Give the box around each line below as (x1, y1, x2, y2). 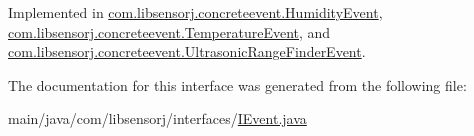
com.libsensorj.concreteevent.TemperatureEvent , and (8, 21, 331, 42)
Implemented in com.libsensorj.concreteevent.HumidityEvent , (8, 2, 383, 22)
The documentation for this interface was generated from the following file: (8, 74, 467, 95)
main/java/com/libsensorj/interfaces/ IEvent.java (8, 108, 307, 129)
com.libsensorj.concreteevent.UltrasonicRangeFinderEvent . (8, 41, 366, 62)
